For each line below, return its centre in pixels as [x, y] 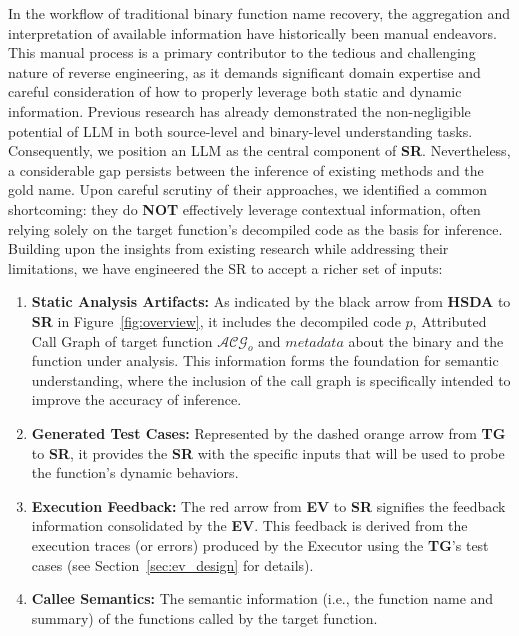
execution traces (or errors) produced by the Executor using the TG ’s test [260, 545]
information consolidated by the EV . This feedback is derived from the [249, 525]
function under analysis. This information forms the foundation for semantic [265, 360]
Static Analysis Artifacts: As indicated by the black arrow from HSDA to [271, 301]
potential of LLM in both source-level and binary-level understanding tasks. [240, 130]
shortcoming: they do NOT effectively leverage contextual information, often [244, 208]
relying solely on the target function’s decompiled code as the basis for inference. [255, 228]
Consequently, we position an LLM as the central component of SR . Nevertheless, [259, 150]
